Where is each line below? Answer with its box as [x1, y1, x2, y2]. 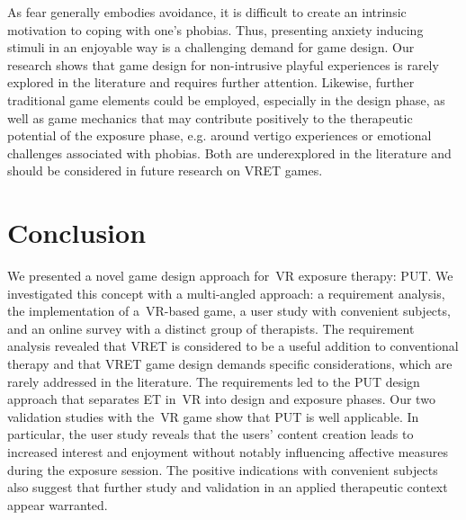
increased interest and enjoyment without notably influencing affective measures [7, 443, 449, 461]
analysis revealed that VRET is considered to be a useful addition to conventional [7, 336, 459, 355]
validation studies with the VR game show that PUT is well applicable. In [7, 407, 419, 426]
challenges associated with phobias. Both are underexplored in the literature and [7, 143, 452, 162]
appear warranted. [7, 495, 108, 514]
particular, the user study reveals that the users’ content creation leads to [7, 425, 414, 444]
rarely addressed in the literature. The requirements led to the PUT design [7, 372, 420, 390]
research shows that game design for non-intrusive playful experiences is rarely [7, 55, 439, 74]
